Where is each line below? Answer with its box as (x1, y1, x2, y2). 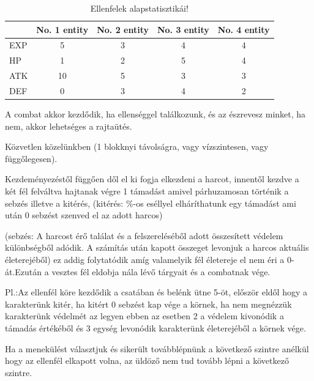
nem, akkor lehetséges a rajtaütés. (5, 119, 132, 132)
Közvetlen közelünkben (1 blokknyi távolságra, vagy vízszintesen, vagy (5, 140, 269, 153)
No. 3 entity (157, 23, 209, 35)
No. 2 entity (97, 23, 149, 35)
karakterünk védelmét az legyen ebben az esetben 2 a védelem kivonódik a (5, 309, 284, 322)
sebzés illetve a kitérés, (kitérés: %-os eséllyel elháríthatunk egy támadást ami (5, 196, 296, 209)
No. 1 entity (36, 23, 89, 35)
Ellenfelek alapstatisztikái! (90, 2, 189, 14)
